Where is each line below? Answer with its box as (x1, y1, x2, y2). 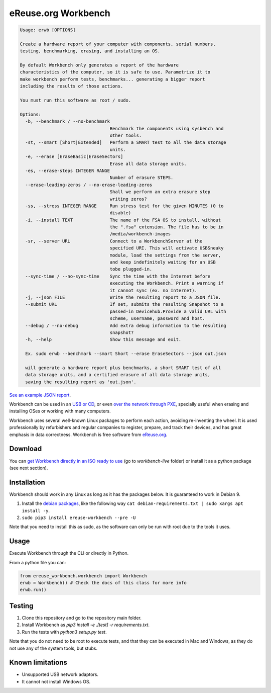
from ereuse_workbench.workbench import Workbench (20, 573, 148, 578)
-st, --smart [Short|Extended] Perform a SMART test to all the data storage (25, 140, 227, 145)
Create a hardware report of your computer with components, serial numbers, (20, 41, 216, 47)
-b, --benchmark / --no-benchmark (25, 119, 110, 124)
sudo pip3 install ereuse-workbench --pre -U (22, 514, 136, 521)
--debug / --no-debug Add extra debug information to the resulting (25, 322, 227, 328)
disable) (109, 210, 131, 216)
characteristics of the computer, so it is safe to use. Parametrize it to (20, 69, 211, 75)
